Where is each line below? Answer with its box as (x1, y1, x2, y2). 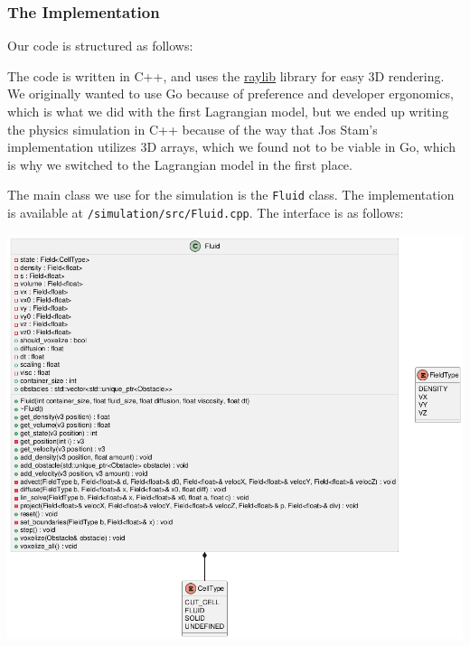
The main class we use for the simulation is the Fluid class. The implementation (7, 185, 455, 204)
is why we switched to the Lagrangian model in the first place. (7, 154, 352, 173)
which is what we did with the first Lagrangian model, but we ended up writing (7, 102, 449, 120)
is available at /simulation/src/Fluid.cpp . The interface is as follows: (7, 203, 404, 222)
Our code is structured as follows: (7, 36, 193, 55)
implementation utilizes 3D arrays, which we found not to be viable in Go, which (7, 137, 456, 156)
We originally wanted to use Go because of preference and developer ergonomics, (7, 84, 455, 103)
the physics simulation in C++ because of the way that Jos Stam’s (7, 119, 378, 138)
